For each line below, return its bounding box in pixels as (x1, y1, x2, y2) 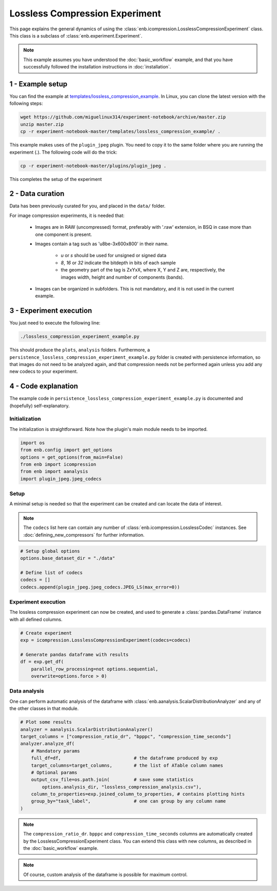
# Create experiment (20, 630, 72, 636)
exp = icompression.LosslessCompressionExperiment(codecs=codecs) (20, 638, 191, 643)
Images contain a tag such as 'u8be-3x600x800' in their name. (35, 241, 169, 247)
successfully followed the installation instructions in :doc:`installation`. (23, 64, 171, 70)
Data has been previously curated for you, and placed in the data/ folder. (9, 203, 166, 209)
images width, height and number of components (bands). (61, 274, 184, 280)
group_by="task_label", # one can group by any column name (31, 798, 226, 804)
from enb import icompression (20, 461, 96, 467)
